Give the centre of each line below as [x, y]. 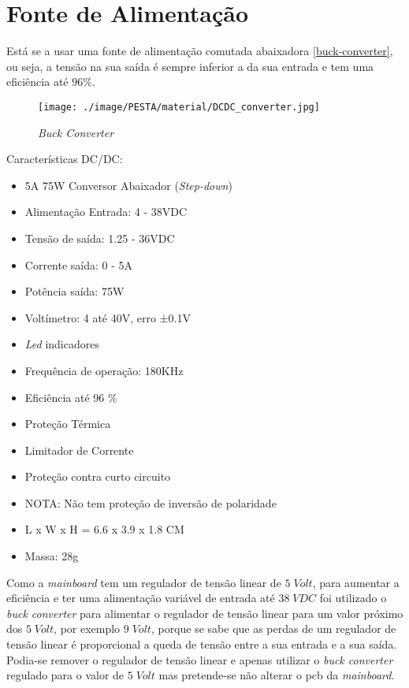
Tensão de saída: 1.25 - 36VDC [100, 238]
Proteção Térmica [68, 424]
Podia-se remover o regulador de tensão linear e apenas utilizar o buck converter [200, 659]
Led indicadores [62, 344]
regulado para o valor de [65, 675]
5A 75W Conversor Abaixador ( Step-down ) [128, 185]
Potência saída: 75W [74, 291]
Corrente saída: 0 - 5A [79, 264]
